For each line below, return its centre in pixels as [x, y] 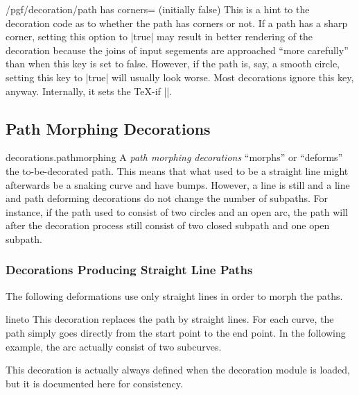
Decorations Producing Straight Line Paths [129, 270]
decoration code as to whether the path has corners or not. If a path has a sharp [177, 23]
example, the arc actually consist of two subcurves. [114, 346]
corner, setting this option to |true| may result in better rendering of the [159, 36]
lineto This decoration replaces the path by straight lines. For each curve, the [170, 319]
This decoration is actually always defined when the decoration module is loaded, [178, 370]
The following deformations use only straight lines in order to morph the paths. [174, 295]
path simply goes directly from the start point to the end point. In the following [176, 332]
